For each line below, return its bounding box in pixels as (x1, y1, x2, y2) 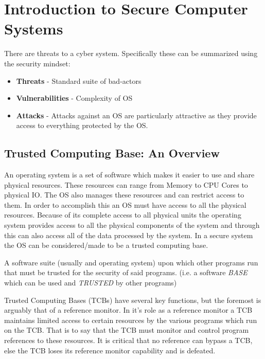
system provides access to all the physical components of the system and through (4, 220, 260, 230)
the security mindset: (4, 58, 70, 68)
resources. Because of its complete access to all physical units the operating (4, 209, 241, 220)
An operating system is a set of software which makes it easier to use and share (4, 169, 255, 180)
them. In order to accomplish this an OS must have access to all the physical (4, 199, 246, 210)
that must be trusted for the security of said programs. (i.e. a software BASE (4, 267, 248, 278)
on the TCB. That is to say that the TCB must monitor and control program (4, 325, 249, 335)
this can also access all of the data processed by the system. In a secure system (4, 229, 253, 240)
